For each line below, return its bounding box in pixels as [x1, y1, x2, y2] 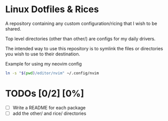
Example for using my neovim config [5, 60, 82, 67]
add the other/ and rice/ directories [12, 110, 87, 116]
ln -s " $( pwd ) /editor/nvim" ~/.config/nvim [5, 70, 99, 76]
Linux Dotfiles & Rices [5, 4, 99, 15]
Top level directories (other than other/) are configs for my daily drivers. [5, 36, 156, 42]
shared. [5, 25, 21, 32]
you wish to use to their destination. [5, 51, 80, 57]
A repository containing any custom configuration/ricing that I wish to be [5, 20, 157, 26]
